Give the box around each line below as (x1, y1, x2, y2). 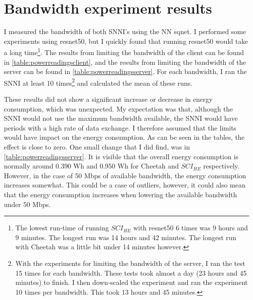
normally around (4, 161, 54, 171)
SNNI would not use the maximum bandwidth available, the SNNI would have (4, 113, 238, 123)
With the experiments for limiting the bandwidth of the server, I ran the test (15, 258, 245, 268)
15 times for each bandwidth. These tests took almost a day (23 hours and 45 (15, 267, 247, 278)
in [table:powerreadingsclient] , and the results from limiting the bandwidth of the (4, 56, 246, 67)
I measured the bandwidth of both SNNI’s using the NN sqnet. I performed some (4, 26, 246, 37)
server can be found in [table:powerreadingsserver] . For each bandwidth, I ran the (4, 66, 247, 76)
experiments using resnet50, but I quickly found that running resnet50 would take (4, 36, 248, 46)
